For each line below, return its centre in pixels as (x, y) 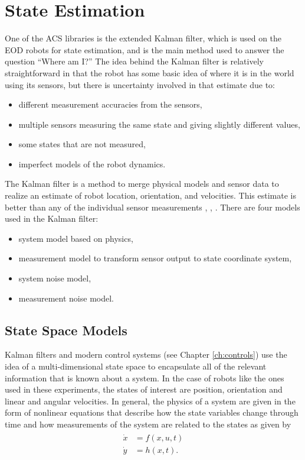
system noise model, (55, 278)
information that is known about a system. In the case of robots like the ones (145, 378)
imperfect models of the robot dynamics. (92, 163)
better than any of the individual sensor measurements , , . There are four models (152, 207)
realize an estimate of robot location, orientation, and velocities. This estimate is (150, 195)
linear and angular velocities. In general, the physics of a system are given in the (150, 401)
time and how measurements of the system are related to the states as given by (148, 424)
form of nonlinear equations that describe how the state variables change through (152, 412)
